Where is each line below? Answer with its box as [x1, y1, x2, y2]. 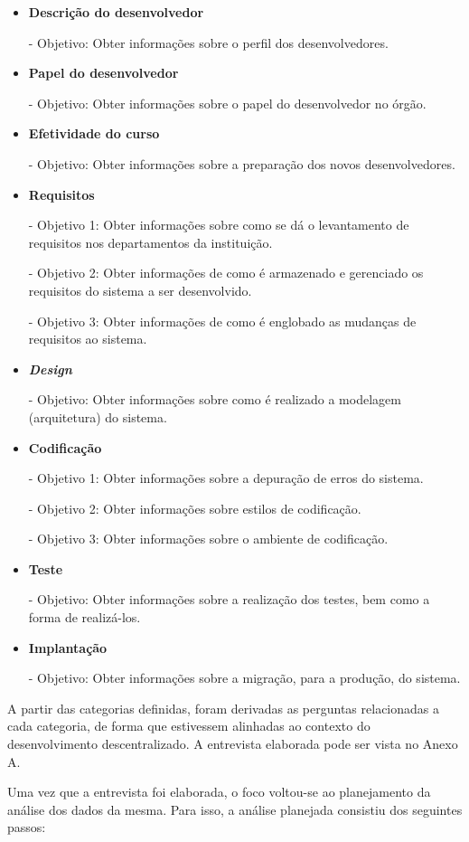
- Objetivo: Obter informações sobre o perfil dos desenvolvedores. [28, 33, 389, 52]
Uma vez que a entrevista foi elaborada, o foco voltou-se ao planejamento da [7, 782, 431, 801]
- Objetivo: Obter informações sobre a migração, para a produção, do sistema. [28, 668, 461, 687]
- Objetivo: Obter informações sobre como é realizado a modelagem [28, 390, 401, 409]
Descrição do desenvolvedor [28, 3, 204, 21]
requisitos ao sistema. [28, 329, 147, 348]
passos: [7, 818, 46, 837]
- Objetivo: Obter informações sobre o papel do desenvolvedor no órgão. [28, 93, 427, 112]
